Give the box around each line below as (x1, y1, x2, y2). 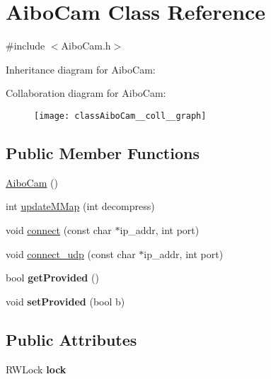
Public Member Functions (6, 141, 200, 163)
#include (6, 38, 45, 53)
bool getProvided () (6, 270, 99, 285)
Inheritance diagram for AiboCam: (6, 62, 156, 76)
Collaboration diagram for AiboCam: (6, 86, 166, 100)
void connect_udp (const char (6, 246, 136, 261)
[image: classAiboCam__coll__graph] (34, 110, 207, 121)
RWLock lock (6, 361, 67, 376)
